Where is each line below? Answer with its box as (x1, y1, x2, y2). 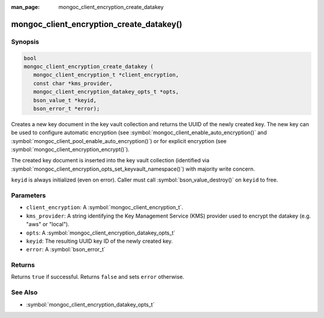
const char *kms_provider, (33, 80, 113, 87)
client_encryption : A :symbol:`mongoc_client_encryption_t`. (26, 204, 184, 211)
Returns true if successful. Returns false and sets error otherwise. (11, 274, 184, 281)
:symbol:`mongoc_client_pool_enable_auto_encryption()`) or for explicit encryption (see (11, 137, 227, 144)
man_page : (11, 4, 40, 10)
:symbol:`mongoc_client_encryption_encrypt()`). (11, 146, 130, 153)
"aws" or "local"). (26, 221, 70, 228)
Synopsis (11, 37, 39, 46)
